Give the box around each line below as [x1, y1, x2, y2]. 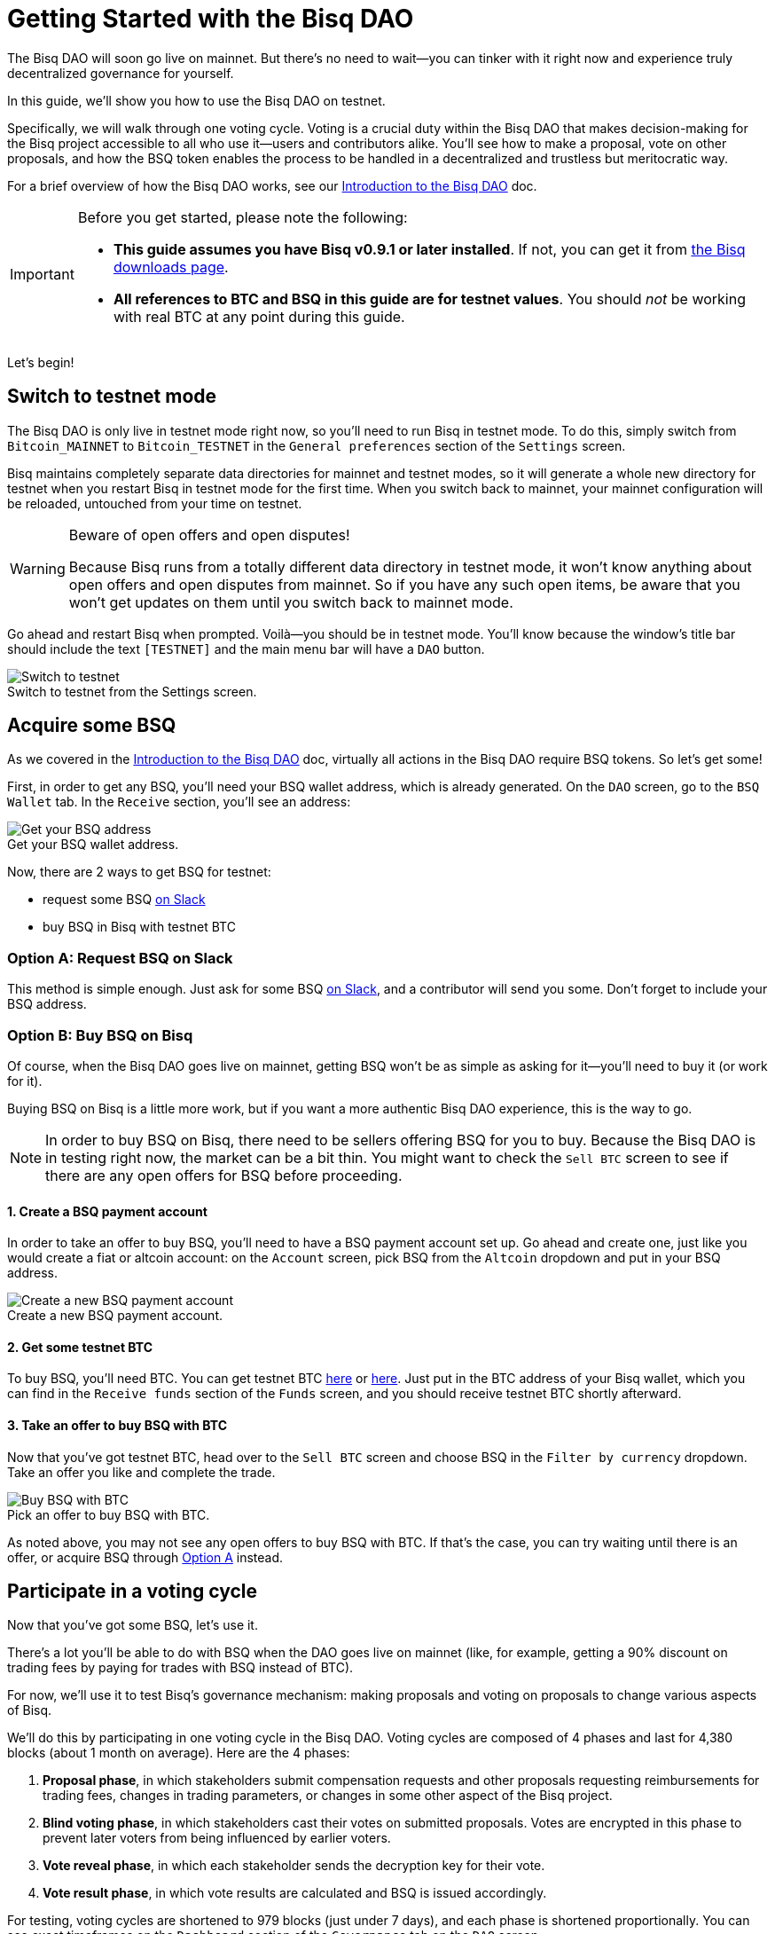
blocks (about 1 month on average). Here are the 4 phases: [7, 1745, 350, 1761]
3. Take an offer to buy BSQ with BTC [7, 1417, 227, 1433]
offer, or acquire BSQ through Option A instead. [7, 1549, 284, 1565]
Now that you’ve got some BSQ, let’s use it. [7, 1617, 258, 1633]
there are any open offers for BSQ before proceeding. [45, 1166, 403, 1184]
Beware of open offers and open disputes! [68, 525, 350, 544]
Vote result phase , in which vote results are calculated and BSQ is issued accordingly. [43, 1885, 547, 1901]
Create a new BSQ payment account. [7, 1308, 223, 1324]
